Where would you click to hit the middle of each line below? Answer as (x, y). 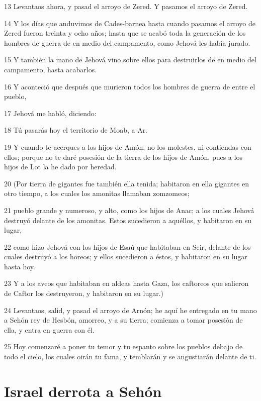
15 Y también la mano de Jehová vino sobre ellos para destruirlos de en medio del (130, 60)
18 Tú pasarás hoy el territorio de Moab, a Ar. (76, 130)
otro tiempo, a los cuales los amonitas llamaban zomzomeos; (97, 193)
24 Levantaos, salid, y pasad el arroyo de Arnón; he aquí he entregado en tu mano (130, 310)
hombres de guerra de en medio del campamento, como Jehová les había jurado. (127, 42)
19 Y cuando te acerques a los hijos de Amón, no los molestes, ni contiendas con (128, 146)
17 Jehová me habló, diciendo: (50, 113)
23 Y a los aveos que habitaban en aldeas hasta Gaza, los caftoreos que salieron (126, 283)
